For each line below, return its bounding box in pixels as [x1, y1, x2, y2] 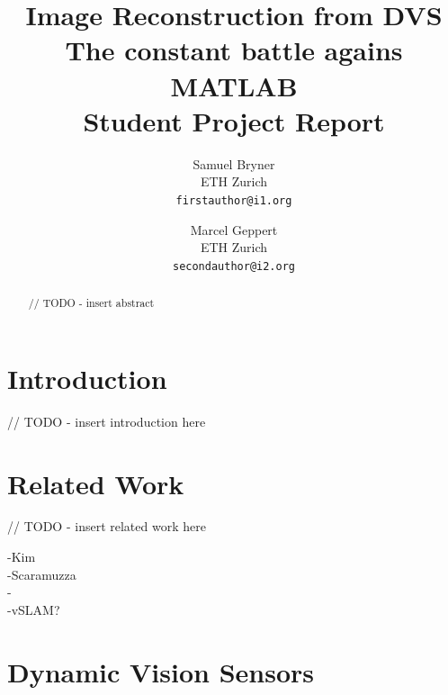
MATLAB [170, 67, 298, 104]
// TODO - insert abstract [28, 295, 155, 311]
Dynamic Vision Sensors [7, 653, 314, 690]
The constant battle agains [65, 32, 403, 68]
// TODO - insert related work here [7, 517, 206, 536]
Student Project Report [83, 102, 385, 139]
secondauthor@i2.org [172, 259, 296, 273]
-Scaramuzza [7, 564, 76, 583]
